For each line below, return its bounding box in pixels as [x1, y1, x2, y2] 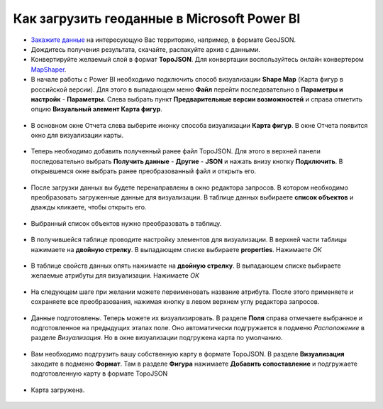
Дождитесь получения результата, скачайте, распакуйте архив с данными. [30, 45, 260, 53]
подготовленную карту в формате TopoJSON [30, 369, 168, 378]
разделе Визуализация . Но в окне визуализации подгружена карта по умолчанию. [30, 334, 283, 342]
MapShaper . [30, 65, 67, 74]
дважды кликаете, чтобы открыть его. [30, 203, 147, 212]
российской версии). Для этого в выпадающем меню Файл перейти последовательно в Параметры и [30, 85, 343, 94]
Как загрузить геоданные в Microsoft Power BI [13, 11, 301, 26]
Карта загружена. [30, 386, 85, 394]
